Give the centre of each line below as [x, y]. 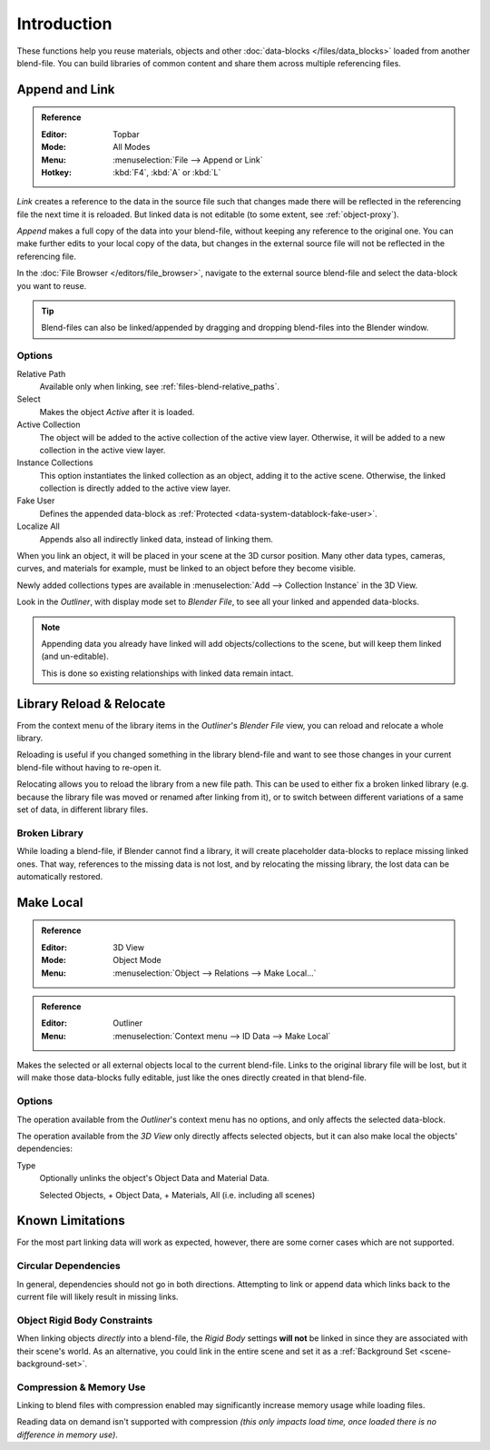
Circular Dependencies [69, 1266]
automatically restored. [60, 876]
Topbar [126, 134]
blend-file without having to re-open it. [89, 767]
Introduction [64, 24]
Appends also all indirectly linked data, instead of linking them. [157, 539]
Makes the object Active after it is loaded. [117, 412]
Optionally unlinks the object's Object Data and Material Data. [154, 1178]
